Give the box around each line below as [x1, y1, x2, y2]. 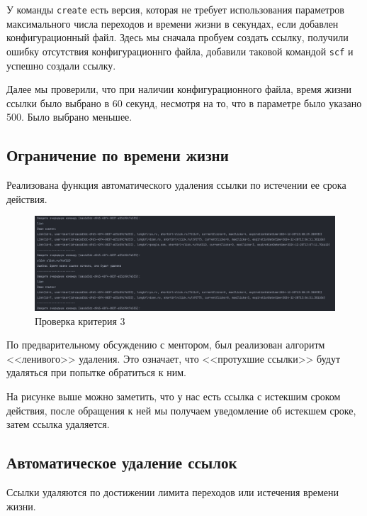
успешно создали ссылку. [6, 57, 116, 72]
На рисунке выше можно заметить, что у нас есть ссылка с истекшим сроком [6, 388, 341, 403]
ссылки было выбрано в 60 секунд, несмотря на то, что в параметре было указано [6, 95, 362, 110]
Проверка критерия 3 [35, 313, 125, 328]
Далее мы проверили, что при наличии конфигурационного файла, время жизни [6, 82, 352, 97]
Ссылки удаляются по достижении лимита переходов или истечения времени [6, 484, 339, 499]
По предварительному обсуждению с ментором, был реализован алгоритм [6, 337, 325, 352]
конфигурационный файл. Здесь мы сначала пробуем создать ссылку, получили [6, 30, 349, 45]
